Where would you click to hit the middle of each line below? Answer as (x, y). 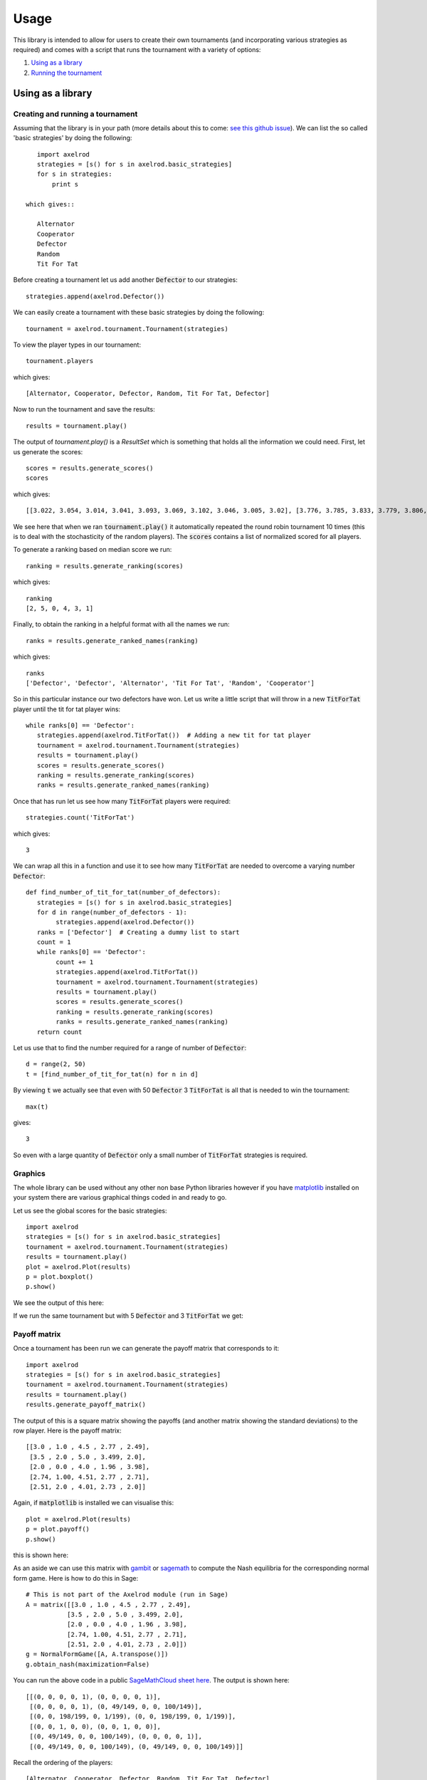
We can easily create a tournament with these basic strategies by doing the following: (139, 313)
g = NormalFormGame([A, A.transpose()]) (97, 1654)
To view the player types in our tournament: (77, 345)
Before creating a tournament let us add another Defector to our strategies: (126, 280)
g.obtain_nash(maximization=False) (88, 1664)
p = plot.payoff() (58, 1529)
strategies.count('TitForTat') (80, 818)
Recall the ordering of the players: (63, 1762)
